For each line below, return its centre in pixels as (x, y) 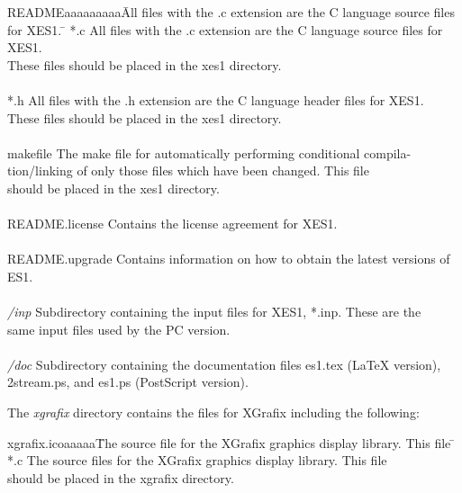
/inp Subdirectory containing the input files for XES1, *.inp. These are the (214, 312)
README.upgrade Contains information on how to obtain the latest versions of (229, 259)
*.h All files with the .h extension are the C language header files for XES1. (216, 99)
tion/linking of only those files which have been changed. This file (188, 170)
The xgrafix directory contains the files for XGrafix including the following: (213, 412)
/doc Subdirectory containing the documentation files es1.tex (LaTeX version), (224, 364)
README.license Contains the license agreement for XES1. (172, 224)
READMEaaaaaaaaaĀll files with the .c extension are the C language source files (231, 12)
